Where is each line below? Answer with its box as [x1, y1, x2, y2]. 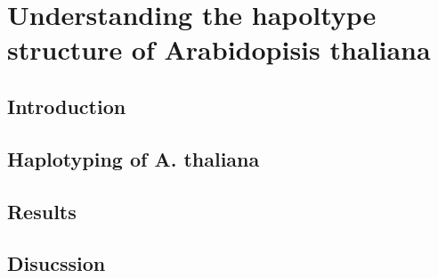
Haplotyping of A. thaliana [7, 144, 260, 172]
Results [7, 197, 77, 225]
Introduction [7, 92, 126, 119]
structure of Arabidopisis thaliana [7, 31, 431, 68]
